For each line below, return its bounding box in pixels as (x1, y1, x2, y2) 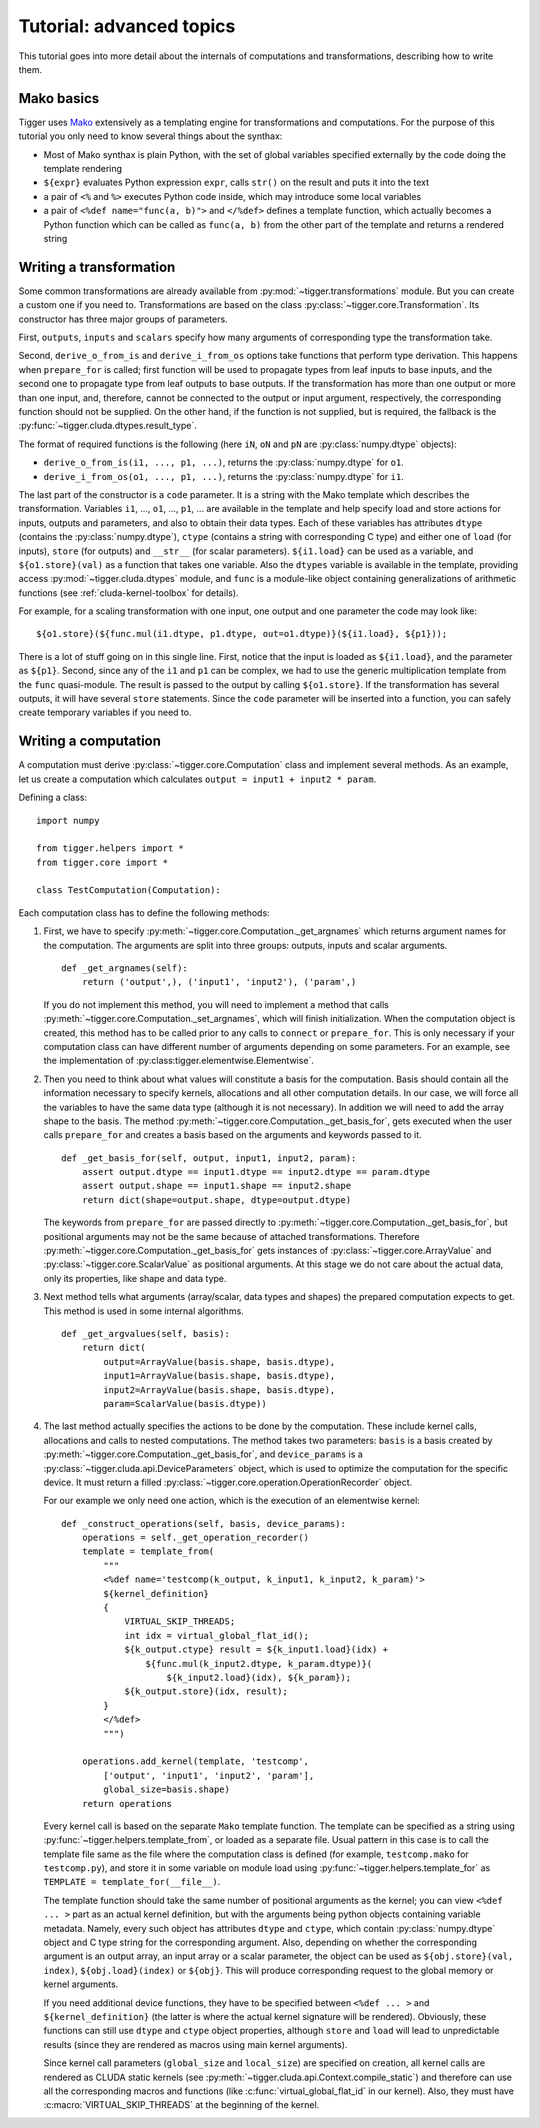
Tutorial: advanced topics (18, 15, 236, 37)
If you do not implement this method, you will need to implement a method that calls (43, 998, 390, 1010)
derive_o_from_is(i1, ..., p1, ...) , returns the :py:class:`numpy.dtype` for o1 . (43, 456, 404, 469)
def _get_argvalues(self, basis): (61, 1328, 230, 1339)
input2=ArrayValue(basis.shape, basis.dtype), (103, 1384, 336, 1395)
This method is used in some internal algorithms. (43, 1305, 244, 1317)
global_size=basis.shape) (103, 1784, 230, 1795)
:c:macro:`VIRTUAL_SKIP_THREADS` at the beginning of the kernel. (43, 2099, 320, 2111)
